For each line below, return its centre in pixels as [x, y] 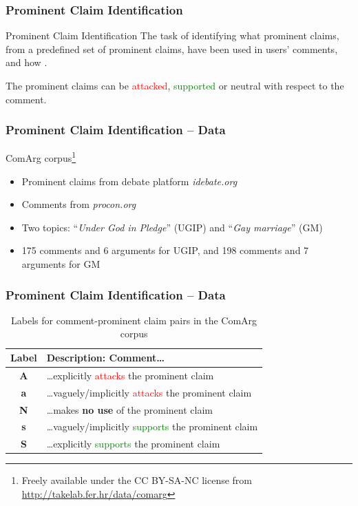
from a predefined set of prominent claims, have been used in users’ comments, [172, 49]
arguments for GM [61, 264]
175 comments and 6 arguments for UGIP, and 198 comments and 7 [165, 250]
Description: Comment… [105, 358]
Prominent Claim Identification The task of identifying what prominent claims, [172, 35]
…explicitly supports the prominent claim [133, 444]
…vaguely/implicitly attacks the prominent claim [149, 392]
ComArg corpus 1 [41, 157]
